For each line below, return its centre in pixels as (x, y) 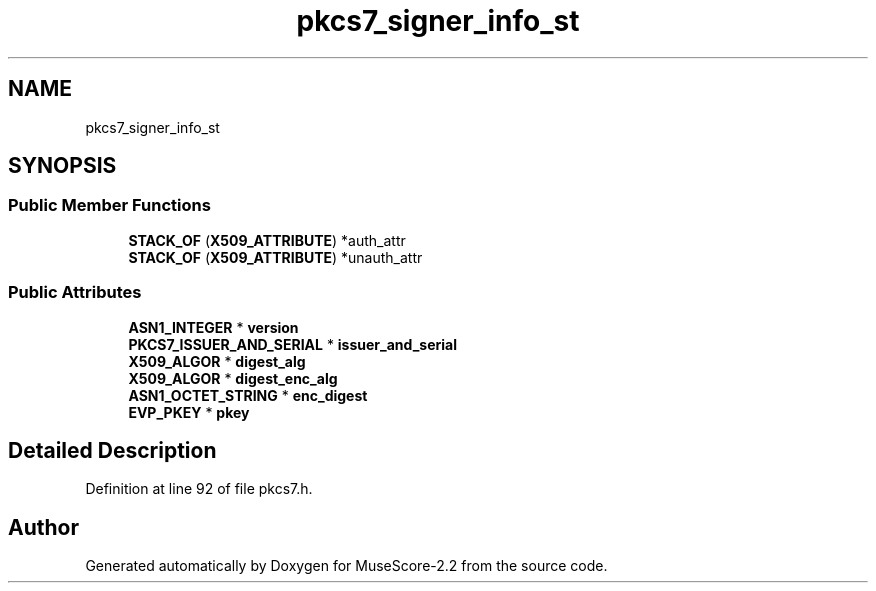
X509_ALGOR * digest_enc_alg (233, 378)
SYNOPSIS (62, 166)
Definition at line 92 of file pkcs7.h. (199, 489)
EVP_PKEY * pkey (189, 412)
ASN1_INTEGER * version (213, 327)
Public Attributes (75, 292)
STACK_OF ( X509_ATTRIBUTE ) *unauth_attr (275, 257)
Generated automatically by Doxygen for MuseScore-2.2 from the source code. (346, 566)
